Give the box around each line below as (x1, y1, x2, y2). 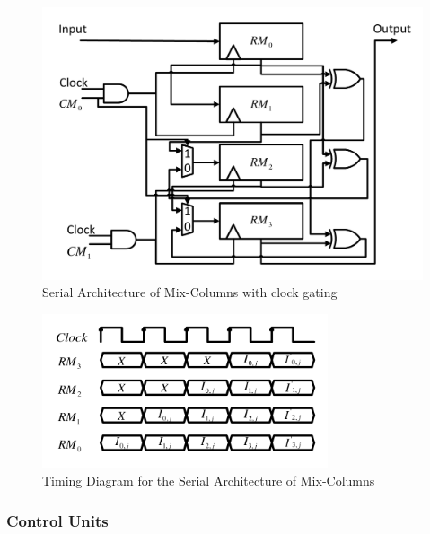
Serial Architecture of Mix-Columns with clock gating (42, 283, 338, 302)
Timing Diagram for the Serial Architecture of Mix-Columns (42, 471, 375, 490)
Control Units (6, 509, 109, 531)
